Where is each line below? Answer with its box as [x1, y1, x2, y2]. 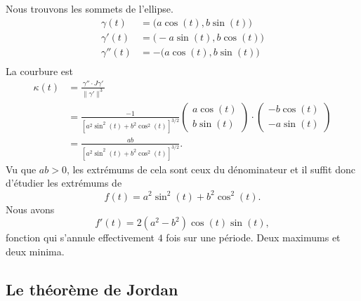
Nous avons [6, 201, 55, 216]
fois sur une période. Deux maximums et [166, 230, 341, 245]
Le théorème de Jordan [6, 278, 178, 300]
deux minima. [6, 243, 65, 258]
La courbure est [6, 63, 74, 78]
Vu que [6, 161, 37, 176]
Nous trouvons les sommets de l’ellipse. [6, 1, 173, 15]
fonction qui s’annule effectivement [6, 230, 155, 245]
